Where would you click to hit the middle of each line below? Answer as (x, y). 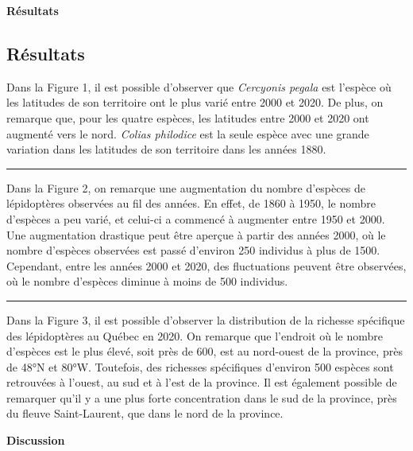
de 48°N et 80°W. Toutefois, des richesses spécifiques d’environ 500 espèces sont (200, 366)
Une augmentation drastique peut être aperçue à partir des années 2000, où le (196, 234)
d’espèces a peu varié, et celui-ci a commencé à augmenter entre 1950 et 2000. (196, 218)
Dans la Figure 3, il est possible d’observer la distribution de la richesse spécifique (206, 319)
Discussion (36, 440)
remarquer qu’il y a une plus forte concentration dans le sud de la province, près (202, 397)
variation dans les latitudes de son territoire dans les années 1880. (166, 149)
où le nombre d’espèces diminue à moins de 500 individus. (147, 281)
